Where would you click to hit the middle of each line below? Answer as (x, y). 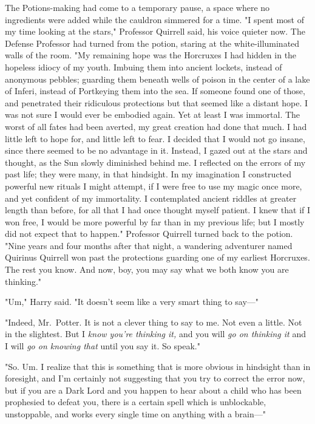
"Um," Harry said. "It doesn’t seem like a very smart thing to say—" (132, 302)
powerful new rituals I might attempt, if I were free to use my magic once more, (154, 186)
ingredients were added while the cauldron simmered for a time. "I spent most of (154, 19)
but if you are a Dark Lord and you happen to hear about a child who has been (153, 390)
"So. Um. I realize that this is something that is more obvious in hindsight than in (158, 366)
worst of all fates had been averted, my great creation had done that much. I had (156, 126)
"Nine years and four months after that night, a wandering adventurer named (149, 245)
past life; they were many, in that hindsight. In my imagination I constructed (148, 174)
